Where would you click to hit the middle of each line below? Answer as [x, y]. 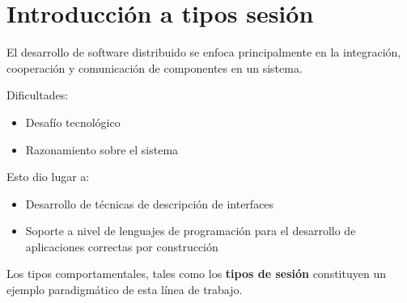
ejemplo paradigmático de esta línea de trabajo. [125, 290]
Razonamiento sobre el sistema [102, 149]
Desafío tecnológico [73, 122]
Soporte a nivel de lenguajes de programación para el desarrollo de [191, 231]
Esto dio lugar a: [48, 177]
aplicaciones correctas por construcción [122, 246]
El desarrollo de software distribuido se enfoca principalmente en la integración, [204, 52]
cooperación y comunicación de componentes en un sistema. [155, 67]
